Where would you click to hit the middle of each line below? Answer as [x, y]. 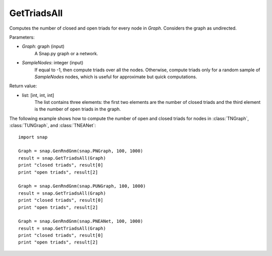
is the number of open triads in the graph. [78, 109]
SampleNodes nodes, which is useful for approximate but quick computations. [116, 77]
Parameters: [22, 37]
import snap [33, 137]
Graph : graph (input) [43, 46]
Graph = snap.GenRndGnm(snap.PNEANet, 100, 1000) [81, 221]
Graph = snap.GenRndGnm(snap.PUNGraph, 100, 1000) [82, 186]
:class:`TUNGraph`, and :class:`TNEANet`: [53, 125]
